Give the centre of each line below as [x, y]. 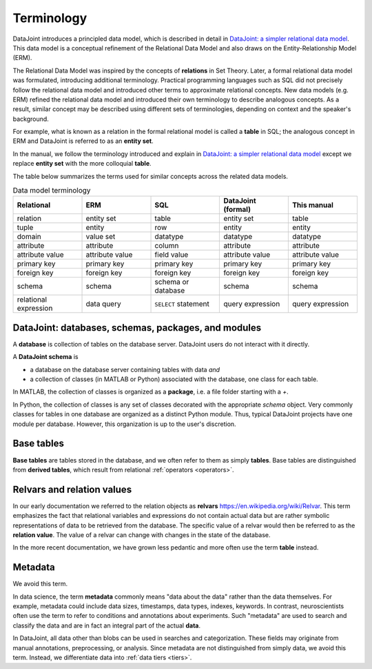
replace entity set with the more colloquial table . [82, 164]
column [167, 246]
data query [103, 304]
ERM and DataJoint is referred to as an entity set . [83, 141]
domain [29, 237]
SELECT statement [182, 304]
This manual [313, 205]
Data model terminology [52, 191]
